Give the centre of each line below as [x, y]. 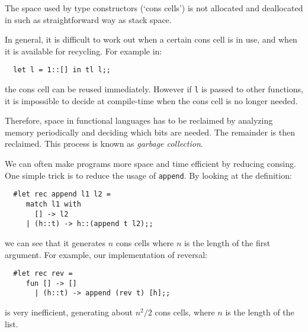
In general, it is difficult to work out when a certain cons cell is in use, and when [151, 39]
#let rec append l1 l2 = [62, 194]
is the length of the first [227, 242]
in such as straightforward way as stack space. [88, 19]
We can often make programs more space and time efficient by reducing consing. [150, 164]
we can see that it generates [55, 242]
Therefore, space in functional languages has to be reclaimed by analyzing [139, 120]
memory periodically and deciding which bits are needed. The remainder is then [150, 132]
